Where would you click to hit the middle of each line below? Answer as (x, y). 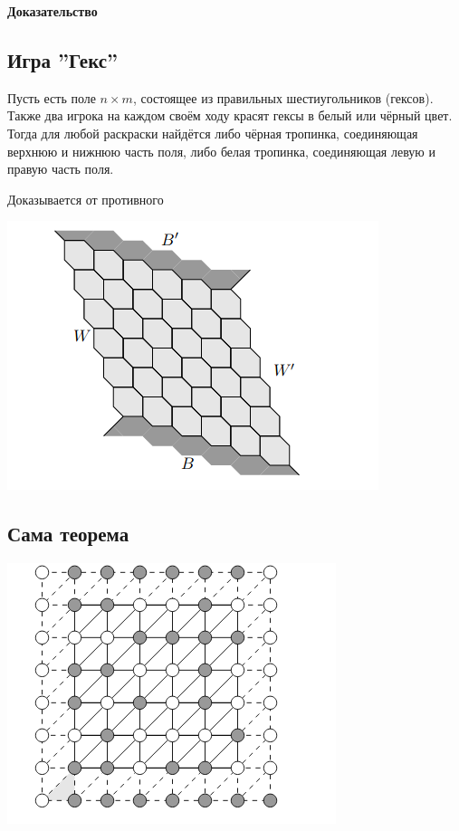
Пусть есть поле (52, 97)
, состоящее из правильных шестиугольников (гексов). (283, 97)
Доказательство (53, 11)
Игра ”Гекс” (63, 59)
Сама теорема (68, 534)
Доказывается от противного (86, 199)
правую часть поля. (61, 169)
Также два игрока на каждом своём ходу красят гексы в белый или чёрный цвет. (230, 115)
